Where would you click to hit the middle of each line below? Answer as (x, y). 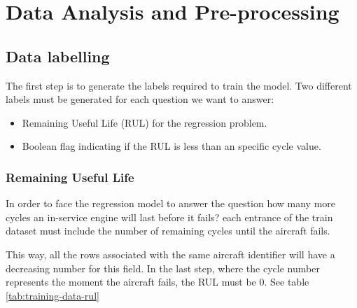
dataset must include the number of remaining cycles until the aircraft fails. (168, 231)
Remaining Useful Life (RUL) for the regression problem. (145, 122)
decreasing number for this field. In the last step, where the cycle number (163, 268)
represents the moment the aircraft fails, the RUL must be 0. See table (157, 282)
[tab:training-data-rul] (52, 295)
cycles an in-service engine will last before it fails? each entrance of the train (169, 217)
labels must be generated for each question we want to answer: (140, 99)
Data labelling (58, 56)
